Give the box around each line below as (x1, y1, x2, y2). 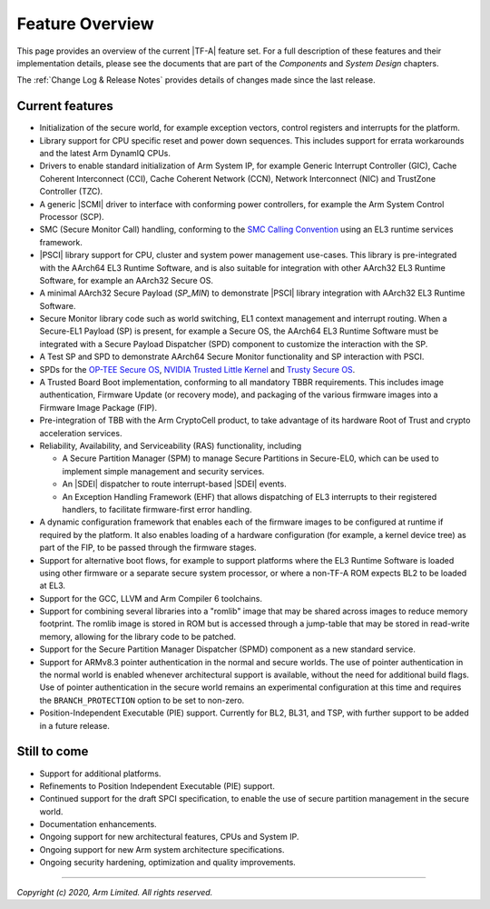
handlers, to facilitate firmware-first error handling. (62, 504, 252, 514)
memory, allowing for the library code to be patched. (39, 631, 236, 642)
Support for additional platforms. (39, 768, 162, 779)
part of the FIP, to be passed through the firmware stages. (39, 542, 258, 554)
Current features (16, 98, 113, 114)
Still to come (16, 744, 89, 759)
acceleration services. (39, 427, 122, 438)
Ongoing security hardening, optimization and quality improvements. (39, 857, 297, 868)
